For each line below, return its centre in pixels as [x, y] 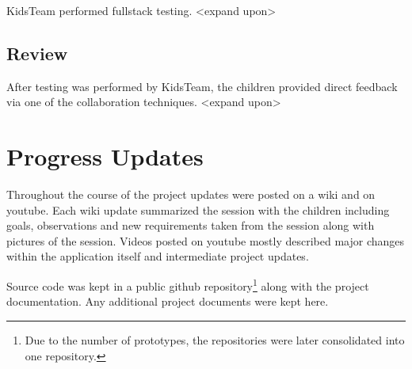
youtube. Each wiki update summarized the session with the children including [198, 209]
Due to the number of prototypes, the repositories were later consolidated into [215, 339]
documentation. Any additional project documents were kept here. [168, 301]
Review [37, 53]
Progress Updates [105, 156]
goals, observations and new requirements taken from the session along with [191, 225]
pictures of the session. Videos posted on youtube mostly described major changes [206, 240]
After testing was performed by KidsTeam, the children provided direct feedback [202, 86]
